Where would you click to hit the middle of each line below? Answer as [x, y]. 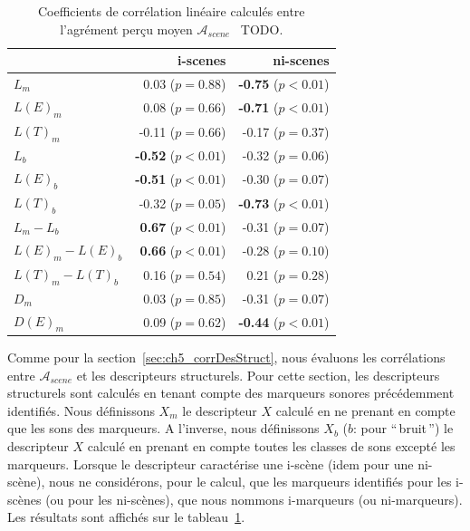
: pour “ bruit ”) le [403, 428]
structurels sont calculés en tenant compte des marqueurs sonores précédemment [231, 393]
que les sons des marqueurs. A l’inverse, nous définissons [163, 428]
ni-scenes [301, 60]
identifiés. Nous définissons [81, 410]
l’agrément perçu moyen [126, 29]
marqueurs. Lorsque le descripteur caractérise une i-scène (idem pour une [211, 463]
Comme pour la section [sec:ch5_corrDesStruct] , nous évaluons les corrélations [226, 357]
